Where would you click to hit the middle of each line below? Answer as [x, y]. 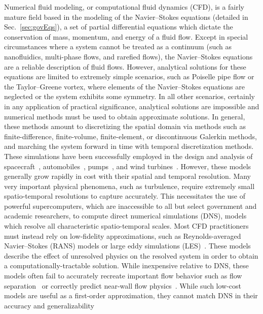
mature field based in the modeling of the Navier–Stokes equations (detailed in [126, 17]
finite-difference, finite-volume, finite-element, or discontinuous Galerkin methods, [131, 136]
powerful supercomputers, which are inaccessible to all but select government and [130, 206]
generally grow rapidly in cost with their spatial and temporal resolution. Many [128, 176]
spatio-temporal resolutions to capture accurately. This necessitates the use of [125, 196]
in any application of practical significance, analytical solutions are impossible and [132, 106]
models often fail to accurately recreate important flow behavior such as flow [123, 276]
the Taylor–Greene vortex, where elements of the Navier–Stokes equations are [124, 86]
